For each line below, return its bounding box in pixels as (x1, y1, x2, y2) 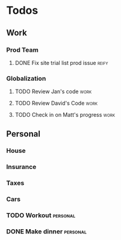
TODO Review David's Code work (14, 100, 98, 107)
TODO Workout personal (6, 211, 76, 220)
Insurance (6, 163, 37, 171)
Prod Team (6, 46, 39, 54)
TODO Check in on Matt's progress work (14, 111, 116, 118)
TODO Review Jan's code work (14, 88, 92, 95)
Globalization (6, 74, 46, 82)
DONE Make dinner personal (6, 227, 87, 236)
